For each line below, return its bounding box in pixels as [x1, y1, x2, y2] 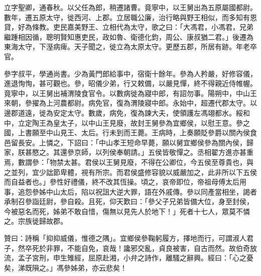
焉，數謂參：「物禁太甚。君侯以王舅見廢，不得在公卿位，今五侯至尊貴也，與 [4, 156, 253, 167]
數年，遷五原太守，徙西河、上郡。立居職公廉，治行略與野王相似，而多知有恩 [4, 12, 257, 22]
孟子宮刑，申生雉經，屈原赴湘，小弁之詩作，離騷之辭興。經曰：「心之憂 [18, 252, 253, 263]
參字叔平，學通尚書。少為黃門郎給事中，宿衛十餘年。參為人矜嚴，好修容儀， [4, 68, 257, 78]
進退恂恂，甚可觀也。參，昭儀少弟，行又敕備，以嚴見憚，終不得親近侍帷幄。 [4, 78, 257, 88]
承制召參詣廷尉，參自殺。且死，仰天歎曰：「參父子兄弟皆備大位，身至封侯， [4, 196, 253, 207]
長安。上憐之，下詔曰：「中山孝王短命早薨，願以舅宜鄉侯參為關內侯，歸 [18, 137, 253, 147]
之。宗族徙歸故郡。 [4, 216, 67, 226]
